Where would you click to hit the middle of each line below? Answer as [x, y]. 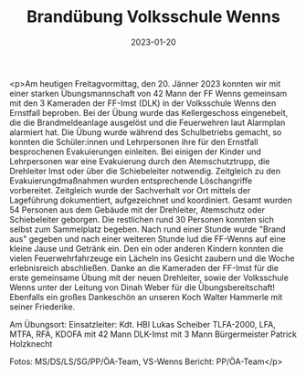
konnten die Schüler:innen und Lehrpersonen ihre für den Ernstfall [134, 141]
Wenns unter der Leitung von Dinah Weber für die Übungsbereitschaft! [142, 287]
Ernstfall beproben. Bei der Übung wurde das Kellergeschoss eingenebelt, [149, 112]
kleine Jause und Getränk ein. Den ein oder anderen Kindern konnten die [147, 248]
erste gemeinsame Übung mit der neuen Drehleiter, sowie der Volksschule [149, 277]
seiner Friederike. [42, 307]
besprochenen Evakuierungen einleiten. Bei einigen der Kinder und [136, 151]
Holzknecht [31, 343]
